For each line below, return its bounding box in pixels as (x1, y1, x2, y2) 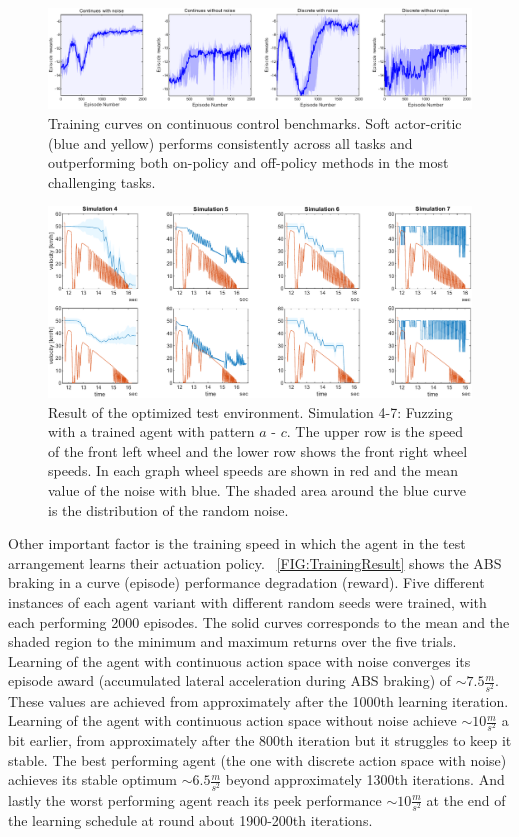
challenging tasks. (48, 171, 156, 192)
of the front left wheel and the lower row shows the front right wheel (48, 440, 468, 461)
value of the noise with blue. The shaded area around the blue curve (48, 480, 466, 501)
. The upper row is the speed (286, 421, 464, 442)
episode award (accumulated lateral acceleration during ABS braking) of (8, 670, 452, 691)
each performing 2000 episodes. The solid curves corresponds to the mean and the (8, 611, 510, 632)
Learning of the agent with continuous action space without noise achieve (8, 710, 457, 731)
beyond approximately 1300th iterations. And (225, 769, 505, 790)
